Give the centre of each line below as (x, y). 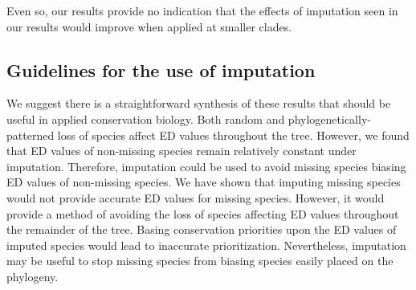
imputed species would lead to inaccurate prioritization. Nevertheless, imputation (206, 245)
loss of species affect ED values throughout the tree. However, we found (233, 135)
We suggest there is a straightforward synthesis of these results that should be (199, 103)
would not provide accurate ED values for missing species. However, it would (196, 197)
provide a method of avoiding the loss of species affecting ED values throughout (203, 213)
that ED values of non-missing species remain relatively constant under (181, 151)
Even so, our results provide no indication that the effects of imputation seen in (202, 10)
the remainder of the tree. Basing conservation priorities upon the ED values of (202, 229)
